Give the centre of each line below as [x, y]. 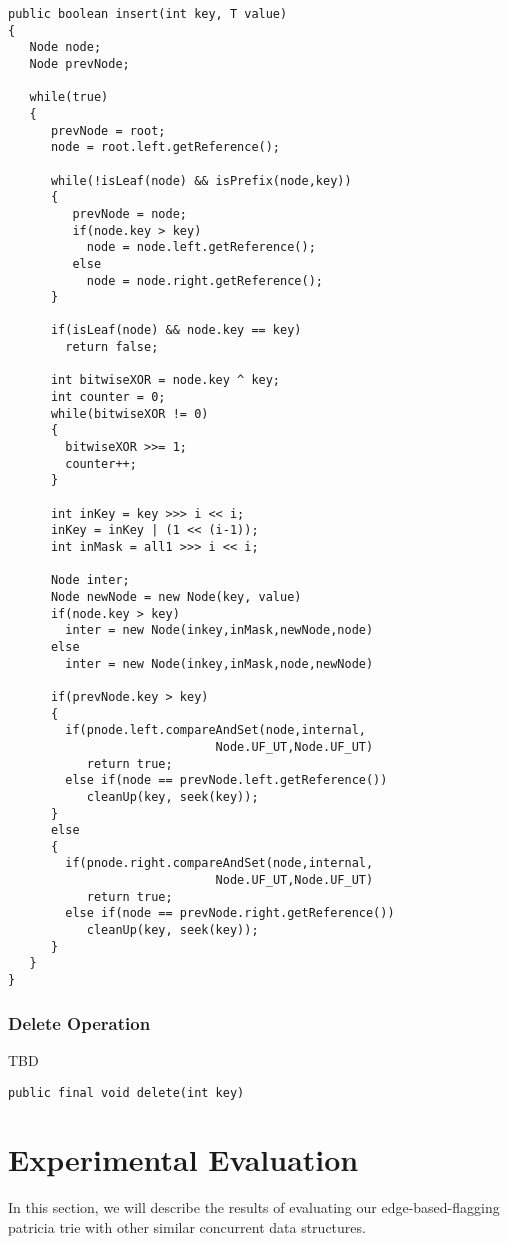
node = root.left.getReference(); [165, 147]
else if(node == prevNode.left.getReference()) [226, 780]
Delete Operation [79, 1022]
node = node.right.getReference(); [204, 280]
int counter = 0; [108, 397]
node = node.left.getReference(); [201, 247]
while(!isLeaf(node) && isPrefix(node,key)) [201, 180]
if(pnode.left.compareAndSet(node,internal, [215, 730]
